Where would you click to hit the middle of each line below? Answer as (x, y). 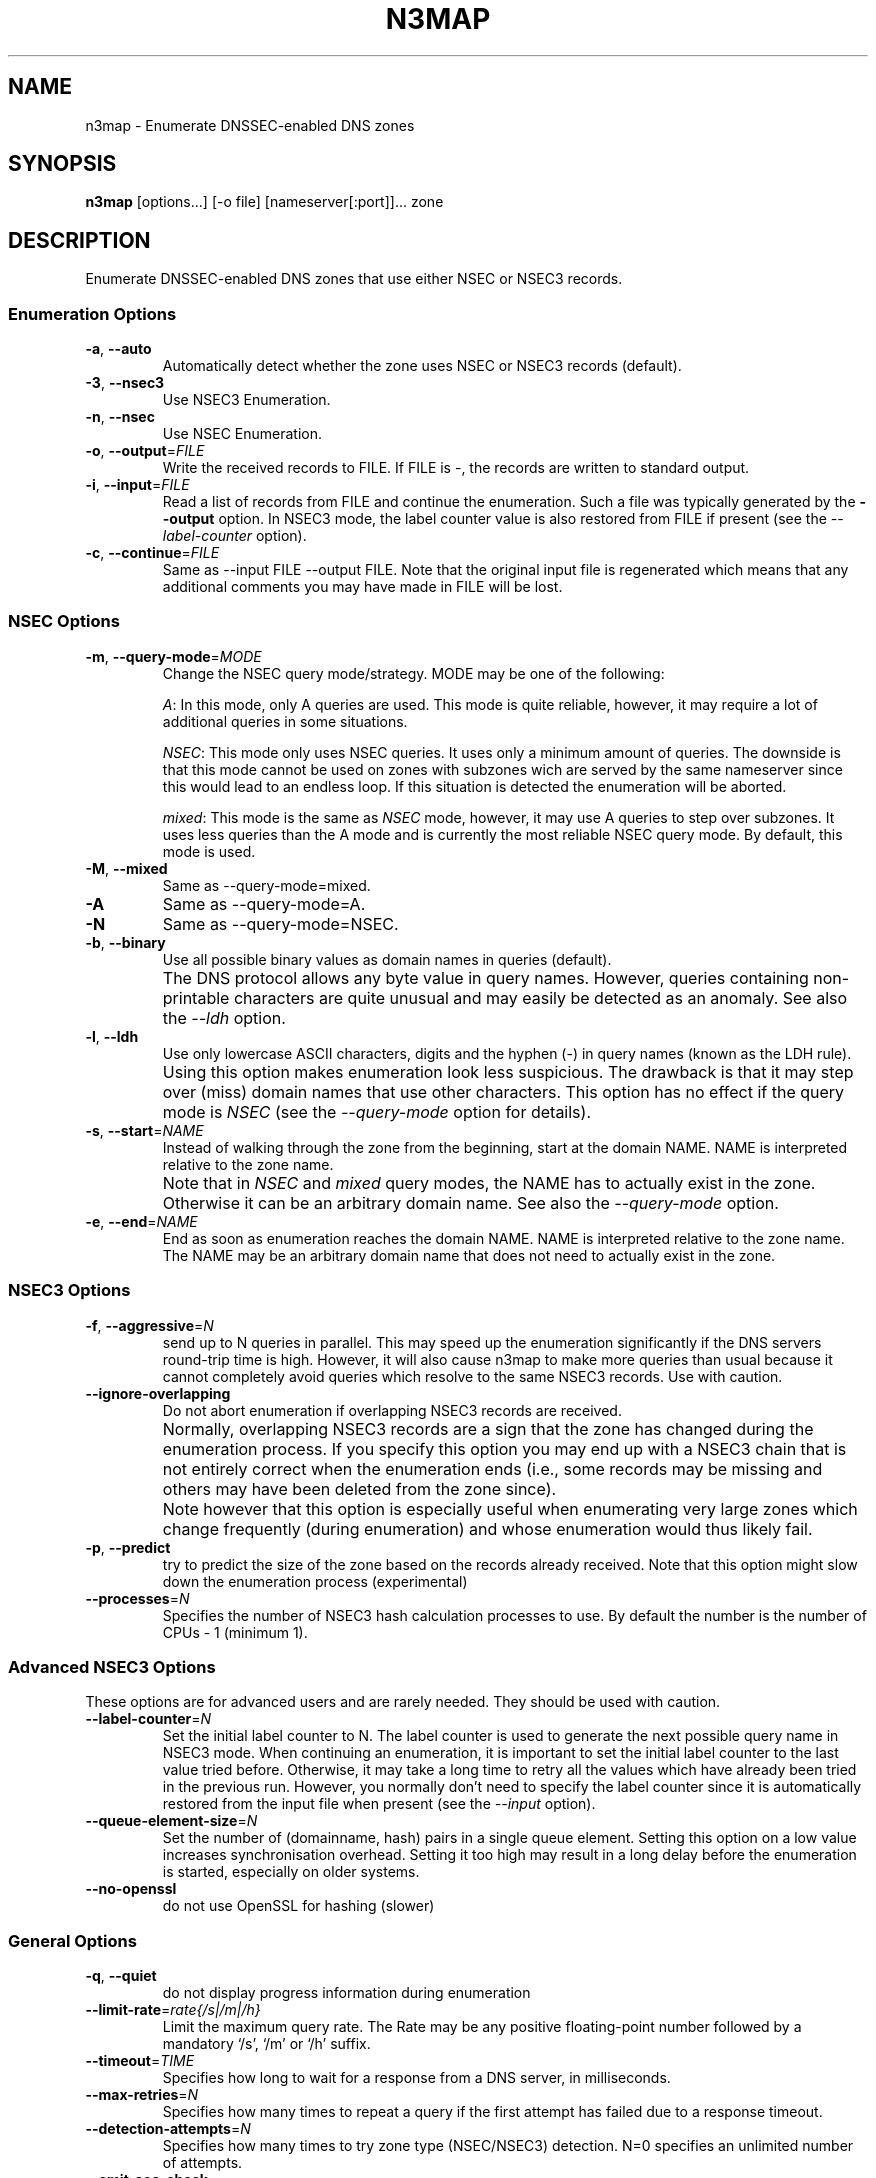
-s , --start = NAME (144, 1130)
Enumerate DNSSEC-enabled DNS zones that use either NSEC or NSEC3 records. (354, 279)
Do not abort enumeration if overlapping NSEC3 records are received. (392, 1410)
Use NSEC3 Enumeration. (246, 400)
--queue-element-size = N (171, 1821)
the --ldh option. (224, 1017)
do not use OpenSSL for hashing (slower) (298, 1906)
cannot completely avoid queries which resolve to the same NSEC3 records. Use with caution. (472, 1376)
